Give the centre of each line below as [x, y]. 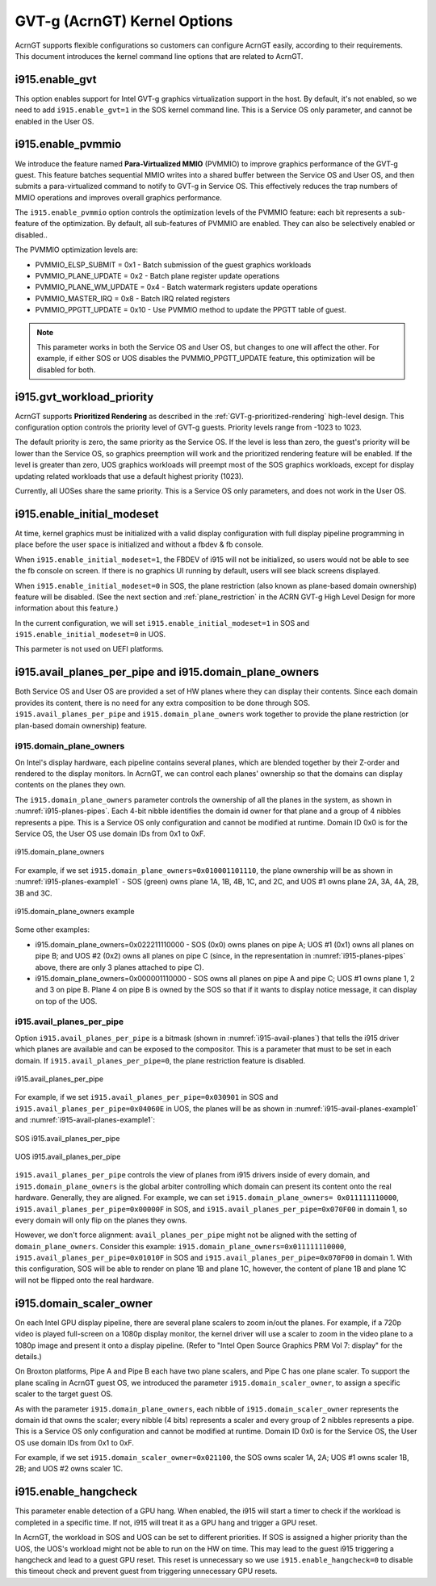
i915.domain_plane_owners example [75, 911]
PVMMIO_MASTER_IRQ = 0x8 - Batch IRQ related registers [132, 298]
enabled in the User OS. [55, 121]
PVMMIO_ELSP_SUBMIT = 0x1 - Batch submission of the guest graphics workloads [173, 264]
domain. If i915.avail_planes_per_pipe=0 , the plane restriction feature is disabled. [160, 1060]
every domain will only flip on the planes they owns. [101, 1220]
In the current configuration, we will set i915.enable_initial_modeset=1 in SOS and [162, 623]
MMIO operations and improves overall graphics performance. [118, 197]
